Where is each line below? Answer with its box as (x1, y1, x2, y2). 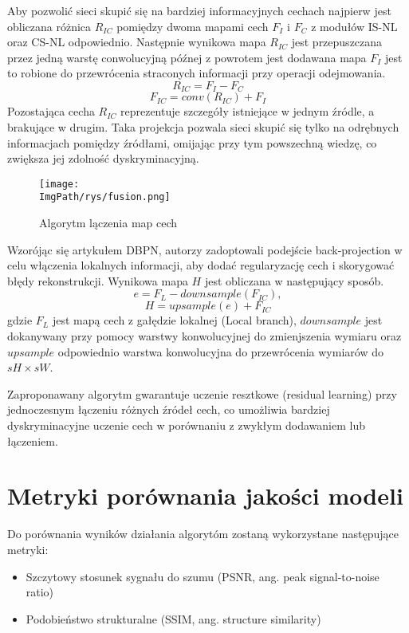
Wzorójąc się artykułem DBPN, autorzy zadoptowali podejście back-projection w (7, 241, 403, 258)
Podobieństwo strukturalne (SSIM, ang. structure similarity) (26, 610, 321, 627)
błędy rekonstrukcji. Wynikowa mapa (7, 272, 188, 289)
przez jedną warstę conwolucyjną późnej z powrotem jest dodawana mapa (7, 49, 367, 65)
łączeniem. (7, 432, 58, 449)
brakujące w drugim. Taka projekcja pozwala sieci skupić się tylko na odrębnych (7, 119, 399, 136)
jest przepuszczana (291, 33, 383, 50)
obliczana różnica (7, 18, 92, 34)
